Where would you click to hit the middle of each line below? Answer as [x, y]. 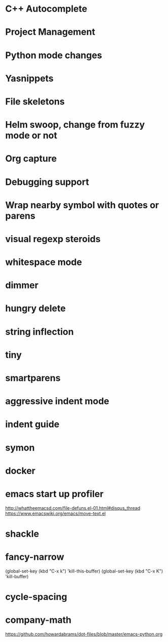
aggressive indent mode [57, 401]
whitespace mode [44, 262]
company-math [38, 620]
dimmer [22, 286]
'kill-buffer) [17, 576]
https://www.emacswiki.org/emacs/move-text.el [56, 513]
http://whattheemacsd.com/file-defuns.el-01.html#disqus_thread [73, 508]
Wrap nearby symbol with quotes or [82, 205]
